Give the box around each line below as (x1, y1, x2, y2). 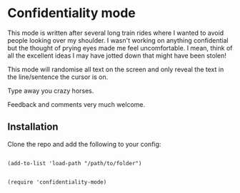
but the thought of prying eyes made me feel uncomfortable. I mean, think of (7, 43, 233, 52)
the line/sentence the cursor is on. (7, 73, 109, 81)
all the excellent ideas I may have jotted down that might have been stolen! (7, 51, 227, 60)
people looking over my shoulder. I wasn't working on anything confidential (7, 36, 229, 44)
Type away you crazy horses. (7, 86, 94, 95)
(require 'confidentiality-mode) (7, 178, 107, 186)
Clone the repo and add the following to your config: (7, 140, 161, 148)
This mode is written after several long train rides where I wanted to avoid (7, 28, 224, 37)
